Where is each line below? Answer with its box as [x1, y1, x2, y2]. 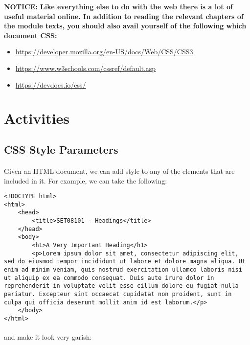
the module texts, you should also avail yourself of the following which [4, 21, 247, 31]
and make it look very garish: [4, 332, 92, 342]
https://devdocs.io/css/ [15, 79, 86, 90]
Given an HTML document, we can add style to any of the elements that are [4, 165, 235, 176]
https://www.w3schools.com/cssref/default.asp [15, 63, 156, 73]
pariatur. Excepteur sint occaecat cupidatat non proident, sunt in [4, 290, 232, 298]
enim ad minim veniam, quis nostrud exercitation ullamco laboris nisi [4, 266, 242, 273]
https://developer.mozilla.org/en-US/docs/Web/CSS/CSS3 [15, 46, 193, 57]
